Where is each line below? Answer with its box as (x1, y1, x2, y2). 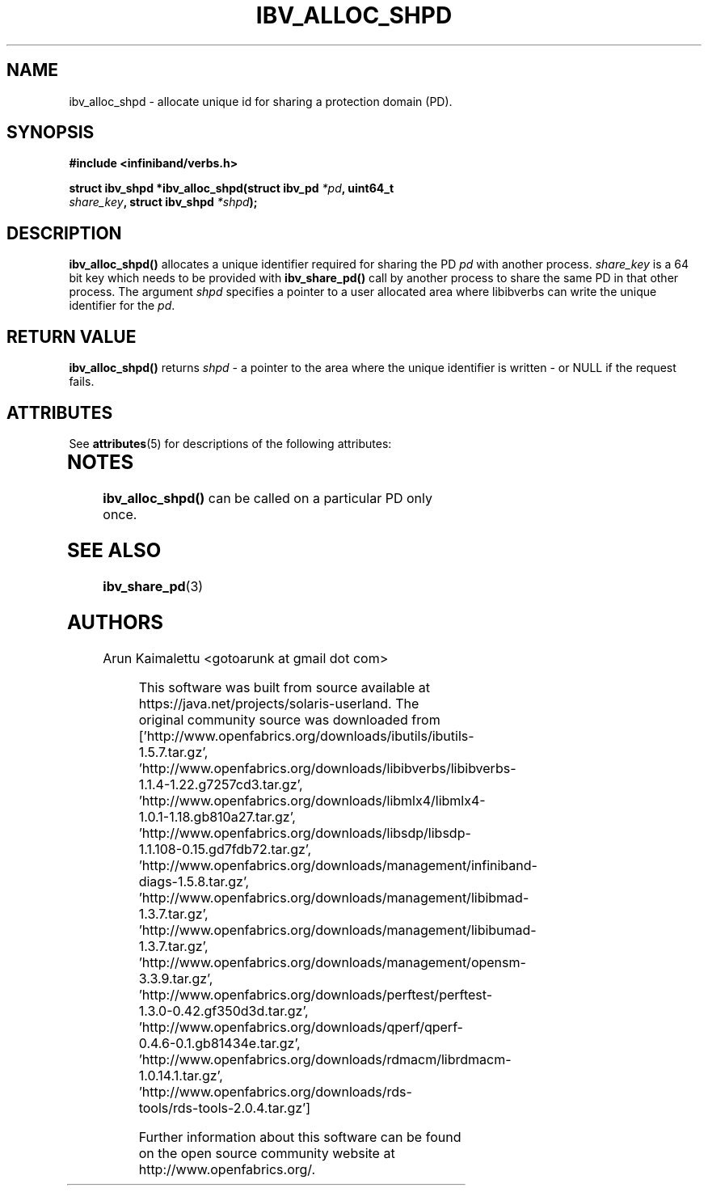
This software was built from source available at (138, 678, 430, 695)
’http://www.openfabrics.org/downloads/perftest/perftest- (138, 986, 493, 1003)
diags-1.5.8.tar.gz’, (138, 873, 250, 890)
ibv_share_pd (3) (103, 577, 204, 594)
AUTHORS (66, 610, 163, 634)
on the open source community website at (138, 1144, 395, 1161)
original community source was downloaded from (138, 711, 440, 728)
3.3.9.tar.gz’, (138, 970, 213, 987)
